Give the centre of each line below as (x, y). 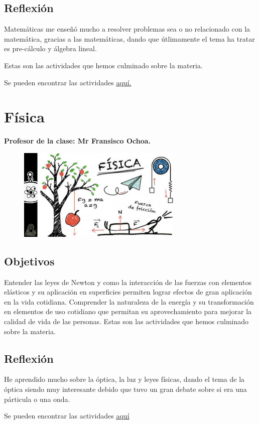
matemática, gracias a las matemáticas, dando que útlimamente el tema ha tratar (129, 38)
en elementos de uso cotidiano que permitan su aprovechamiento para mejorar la (128, 311)
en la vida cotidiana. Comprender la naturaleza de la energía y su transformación (129, 301)
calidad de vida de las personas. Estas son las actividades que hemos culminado (126, 321)
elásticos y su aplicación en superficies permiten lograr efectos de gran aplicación (128, 292)
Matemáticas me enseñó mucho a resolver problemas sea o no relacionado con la (127, 29)
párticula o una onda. (37, 399)
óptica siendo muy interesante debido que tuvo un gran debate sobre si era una (125, 389)
